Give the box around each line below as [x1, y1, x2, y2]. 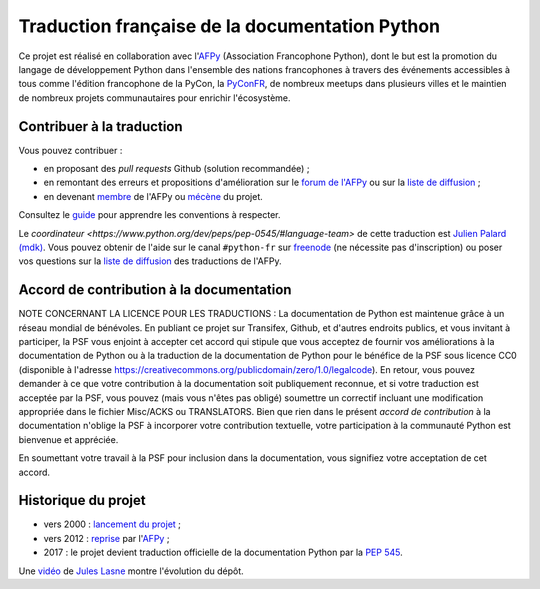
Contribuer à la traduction [18, 118, 184, 135]
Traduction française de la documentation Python [18, 15, 440, 37]
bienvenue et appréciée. [18, 433, 119, 445]
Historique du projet [18, 492, 146, 509]
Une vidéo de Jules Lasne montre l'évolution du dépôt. [18, 565, 244, 577]
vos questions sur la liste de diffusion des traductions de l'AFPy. [18, 255, 282, 267]
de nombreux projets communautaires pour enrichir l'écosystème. [18, 91, 291, 104]
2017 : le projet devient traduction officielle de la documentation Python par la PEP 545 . [43, 546, 404, 559]
